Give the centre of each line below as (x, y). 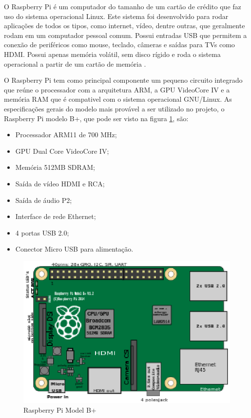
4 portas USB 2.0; (42, 232)
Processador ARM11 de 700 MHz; (66, 135)
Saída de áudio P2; (44, 200)
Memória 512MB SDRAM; (55, 167)
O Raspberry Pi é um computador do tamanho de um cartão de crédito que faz (123, 6)
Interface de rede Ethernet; (56, 216)
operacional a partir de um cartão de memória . (75, 64)
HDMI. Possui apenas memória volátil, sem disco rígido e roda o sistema (112, 54)
